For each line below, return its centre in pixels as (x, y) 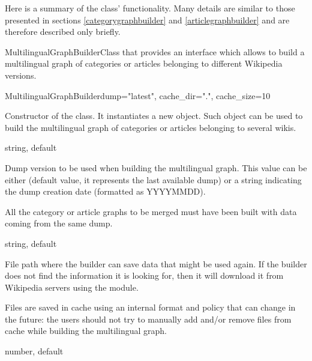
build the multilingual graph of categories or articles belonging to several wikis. (151, 127)
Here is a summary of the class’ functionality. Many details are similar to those (150, 8)
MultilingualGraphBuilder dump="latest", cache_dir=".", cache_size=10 (138, 95)
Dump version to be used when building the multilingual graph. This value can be (156, 167)
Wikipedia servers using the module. (72, 287)
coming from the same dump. (59, 223)
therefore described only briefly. (63, 32)
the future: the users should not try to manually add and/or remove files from (148, 319)
